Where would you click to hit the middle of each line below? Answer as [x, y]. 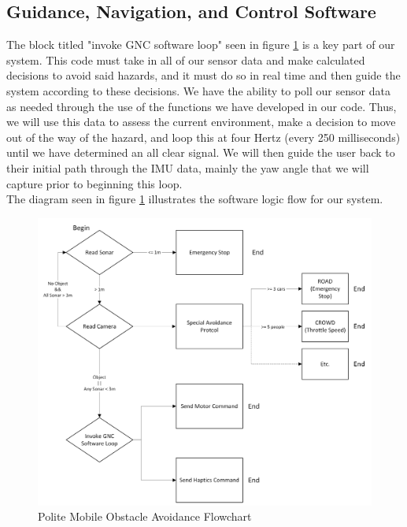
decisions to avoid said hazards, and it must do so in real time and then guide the [203, 75]
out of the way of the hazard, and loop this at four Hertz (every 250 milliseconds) [203, 137]
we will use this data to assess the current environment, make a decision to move [201, 122]
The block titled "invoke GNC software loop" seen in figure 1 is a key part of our [201, 45]
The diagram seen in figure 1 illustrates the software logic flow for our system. [195, 199]
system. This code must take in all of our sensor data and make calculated [186, 59]
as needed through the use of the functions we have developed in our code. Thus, [202, 106]
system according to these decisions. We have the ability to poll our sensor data [198, 90]
